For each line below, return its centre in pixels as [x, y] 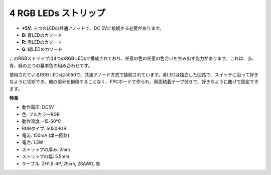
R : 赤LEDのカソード [42, 42]
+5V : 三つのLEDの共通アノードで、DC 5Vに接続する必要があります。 [93, 28]
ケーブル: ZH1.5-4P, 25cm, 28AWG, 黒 [61, 163]
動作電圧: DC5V [38, 107]
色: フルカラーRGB [41, 114]
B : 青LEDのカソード [42, 35]
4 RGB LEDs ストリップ [57, 13]
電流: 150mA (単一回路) [46, 135]
